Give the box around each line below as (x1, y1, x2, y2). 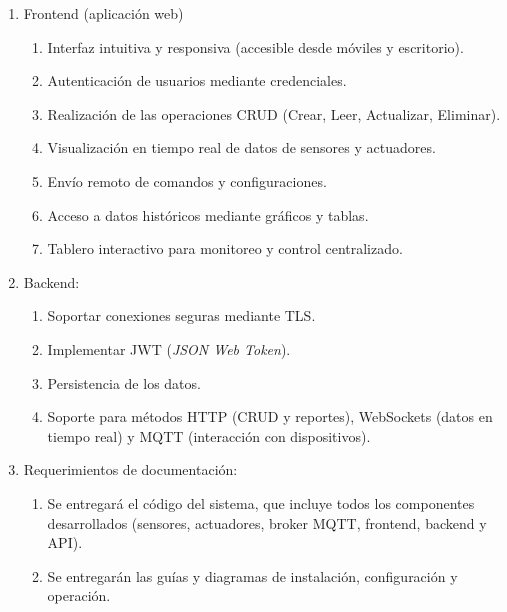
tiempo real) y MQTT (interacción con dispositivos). (47, 425, 371, 446)
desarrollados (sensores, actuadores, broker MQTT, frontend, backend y (47, 512, 487, 533)
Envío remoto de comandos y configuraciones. (47, 170, 327, 191)
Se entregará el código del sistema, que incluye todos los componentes (47, 492, 475, 513)
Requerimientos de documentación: (23, 459, 238, 480)
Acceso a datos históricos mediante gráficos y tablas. (47, 204, 369, 225)
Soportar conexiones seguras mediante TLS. (47, 305, 316, 326)
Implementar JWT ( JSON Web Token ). (47, 338, 291, 359)
